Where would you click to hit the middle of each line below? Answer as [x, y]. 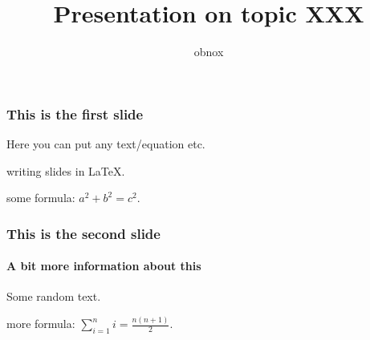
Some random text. [54, 296]
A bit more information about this [104, 266]
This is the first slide [75, 113]
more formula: [41, 324]
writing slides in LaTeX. [66, 170]
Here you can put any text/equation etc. [106, 144]
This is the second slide [83, 233]
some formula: [41, 198]
